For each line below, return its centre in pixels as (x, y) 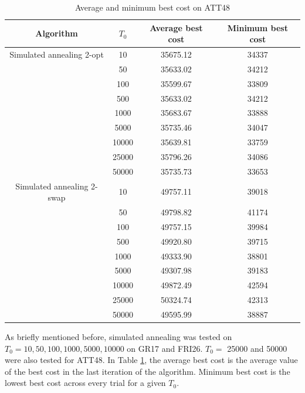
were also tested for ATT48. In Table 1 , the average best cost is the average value (151, 360)
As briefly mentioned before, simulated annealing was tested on (118, 337)
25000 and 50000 (257, 348)
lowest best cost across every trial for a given (85, 383)
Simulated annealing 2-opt (57, 54)
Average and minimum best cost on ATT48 (152, 7)
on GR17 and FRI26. (165, 348)
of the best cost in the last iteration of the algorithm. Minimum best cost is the (148, 371)
